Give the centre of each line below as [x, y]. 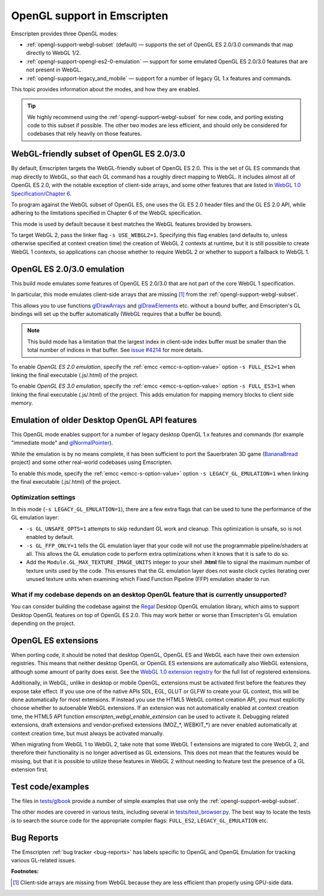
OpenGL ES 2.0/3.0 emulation [68, 269]
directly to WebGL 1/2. [53, 53]
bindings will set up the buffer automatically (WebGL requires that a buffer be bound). [117, 314]
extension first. [29, 770]
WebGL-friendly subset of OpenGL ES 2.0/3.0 [98, 154]
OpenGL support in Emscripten [90, 16]
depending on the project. [43, 623]
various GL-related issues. [43, 861]
